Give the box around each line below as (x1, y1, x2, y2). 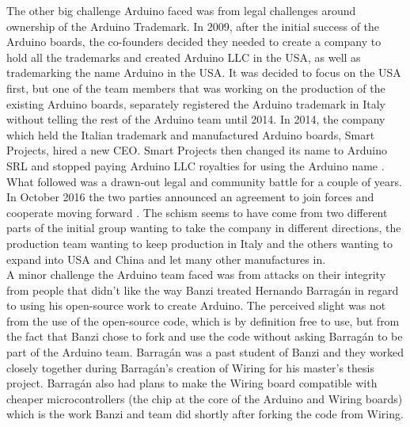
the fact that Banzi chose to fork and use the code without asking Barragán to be (6, 328, 403, 345)
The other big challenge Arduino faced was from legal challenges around (6, 2, 356, 18)
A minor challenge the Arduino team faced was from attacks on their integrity (6, 266, 386, 283)
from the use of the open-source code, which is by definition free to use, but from (6, 312, 400, 329)
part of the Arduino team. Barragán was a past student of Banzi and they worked (6, 344, 404, 360)
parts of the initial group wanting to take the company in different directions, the (6, 219, 401, 236)
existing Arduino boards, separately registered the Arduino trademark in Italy (6, 95, 386, 112)
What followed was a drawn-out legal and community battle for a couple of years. (6, 173, 402, 189)
